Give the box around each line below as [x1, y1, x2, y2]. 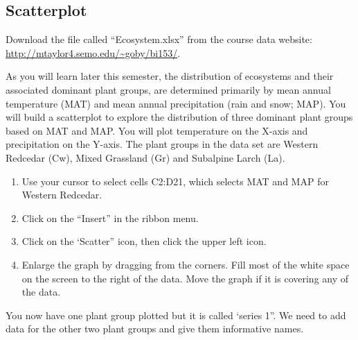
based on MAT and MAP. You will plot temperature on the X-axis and [6, 123, 308, 137]
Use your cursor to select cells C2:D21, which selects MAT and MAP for [21, 173, 329, 188]
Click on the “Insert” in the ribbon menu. [21, 210, 199, 225]
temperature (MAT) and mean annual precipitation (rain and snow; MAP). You [6, 96, 346, 110]
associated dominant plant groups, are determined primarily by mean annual [6, 82, 331, 96]
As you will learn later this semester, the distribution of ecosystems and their [6, 69, 334, 83]
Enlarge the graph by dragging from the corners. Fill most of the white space [21, 257, 350, 271]
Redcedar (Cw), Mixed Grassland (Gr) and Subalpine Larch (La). [6, 150, 285, 164]
